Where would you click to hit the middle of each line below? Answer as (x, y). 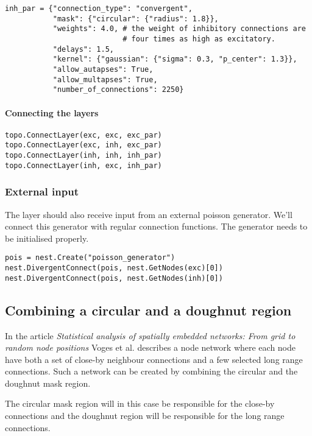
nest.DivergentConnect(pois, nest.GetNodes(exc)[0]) (114, 268)
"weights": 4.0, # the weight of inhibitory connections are (179, 29)
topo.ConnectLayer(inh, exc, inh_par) (83, 165)
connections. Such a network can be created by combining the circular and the (151, 371)
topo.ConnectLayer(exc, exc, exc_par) (83, 135)
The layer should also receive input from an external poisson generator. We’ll (149, 214)
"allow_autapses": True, (103, 69)
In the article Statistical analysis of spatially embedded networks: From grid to (150, 335)
